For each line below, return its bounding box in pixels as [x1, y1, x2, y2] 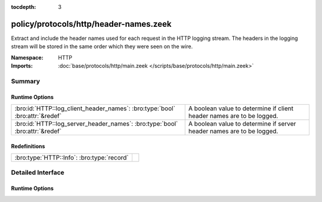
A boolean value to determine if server [188, 120, 296, 128]
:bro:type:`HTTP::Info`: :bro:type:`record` [14, 154, 129, 162]
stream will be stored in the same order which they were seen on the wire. [11, 43, 193, 50]
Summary [11, 77, 41, 85]
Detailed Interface [11, 169, 65, 177]
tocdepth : [11, 4, 36, 10]
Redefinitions [11, 142, 45, 150]
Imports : [11, 63, 33, 70]
